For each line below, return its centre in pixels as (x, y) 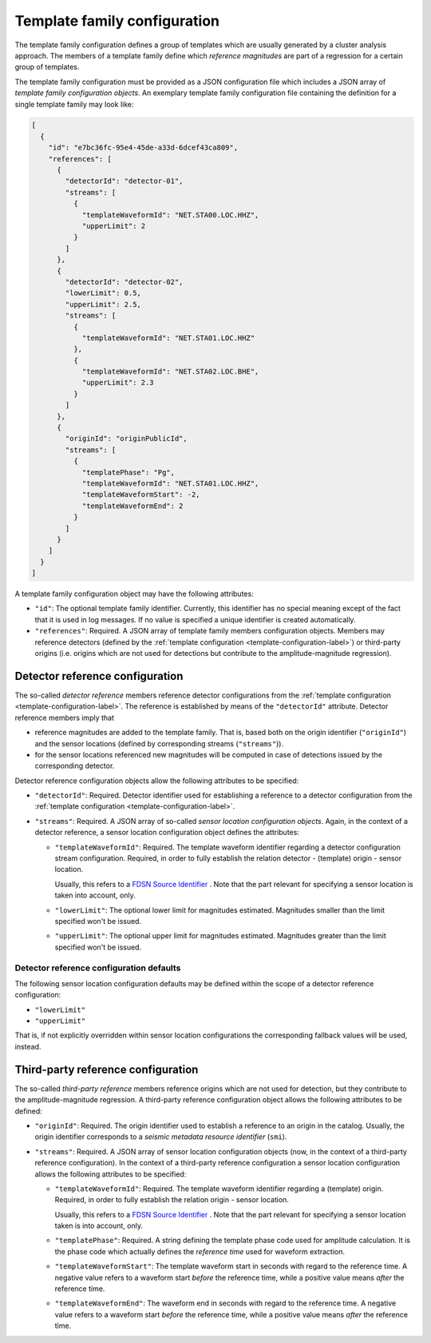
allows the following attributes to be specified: (111, 1174)
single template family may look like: (74, 104)
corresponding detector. (75, 766)
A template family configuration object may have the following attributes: (134, 594)
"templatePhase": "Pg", (129, 472)
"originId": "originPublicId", (126, 439)
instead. (28, 1046)
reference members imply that (65, 717)
